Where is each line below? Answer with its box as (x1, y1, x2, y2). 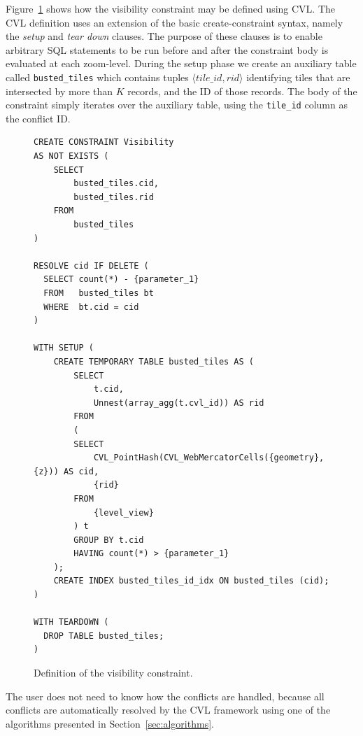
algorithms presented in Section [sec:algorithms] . (6, 716, 214, 730)
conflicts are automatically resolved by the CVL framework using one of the (6, 702, 331, 717)
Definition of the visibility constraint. (34, 665, 193, 680)
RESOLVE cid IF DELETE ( (34, 260, 149, 271)
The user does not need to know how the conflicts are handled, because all (6, 688, 325, 703)
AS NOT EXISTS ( (34, 151, 109, 162)
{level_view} (93, 507, 154, 518)
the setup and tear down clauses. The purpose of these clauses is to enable (6, 29, 322, 43)
